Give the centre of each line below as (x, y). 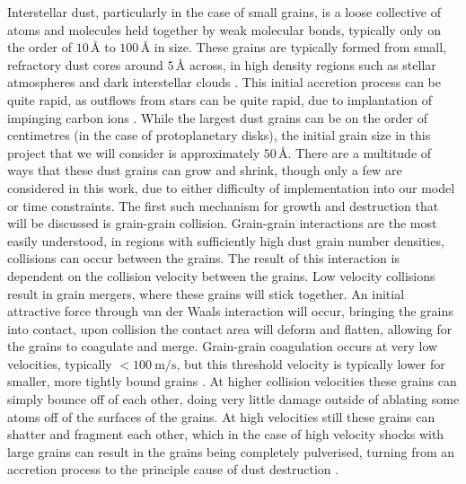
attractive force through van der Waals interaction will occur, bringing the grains (230, 311)
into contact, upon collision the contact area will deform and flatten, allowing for (230, 328)
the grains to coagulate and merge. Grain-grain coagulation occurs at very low (223, 346)
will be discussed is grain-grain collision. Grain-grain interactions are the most (222, 223)
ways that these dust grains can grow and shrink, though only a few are (205, 170)
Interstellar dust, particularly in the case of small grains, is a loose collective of (224, 12)
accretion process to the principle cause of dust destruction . (173, 469)
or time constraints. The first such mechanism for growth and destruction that (223, 205)
